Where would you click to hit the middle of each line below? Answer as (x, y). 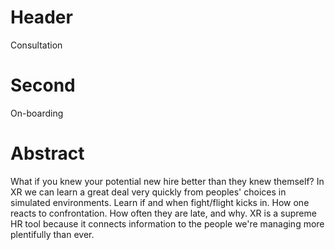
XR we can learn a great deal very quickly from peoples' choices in (148, 192)
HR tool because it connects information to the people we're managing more (167, 223)
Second (43, 85)
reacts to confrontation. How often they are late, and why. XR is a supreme (163, 213)
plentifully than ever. (52, 234)
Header (41, 17)
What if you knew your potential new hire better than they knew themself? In (167, 181)
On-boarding (37, 113)
